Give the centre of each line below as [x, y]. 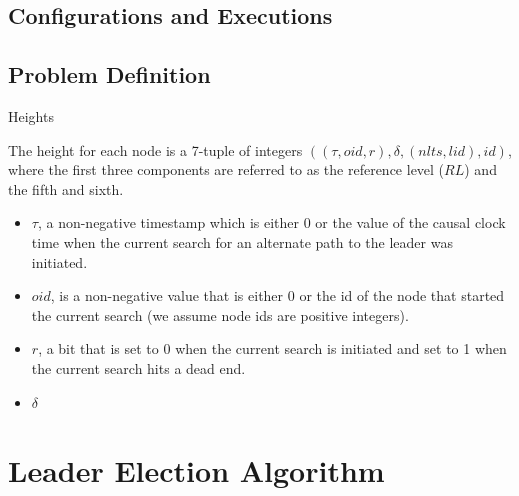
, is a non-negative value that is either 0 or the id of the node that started [277, 295]
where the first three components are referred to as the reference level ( [226, 169]
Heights [31, 115]
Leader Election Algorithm [196, 470]
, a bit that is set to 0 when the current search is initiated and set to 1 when [272, 348]
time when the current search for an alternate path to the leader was [242, 241]
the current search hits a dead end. [138, 367]
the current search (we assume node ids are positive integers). [220, 314]
